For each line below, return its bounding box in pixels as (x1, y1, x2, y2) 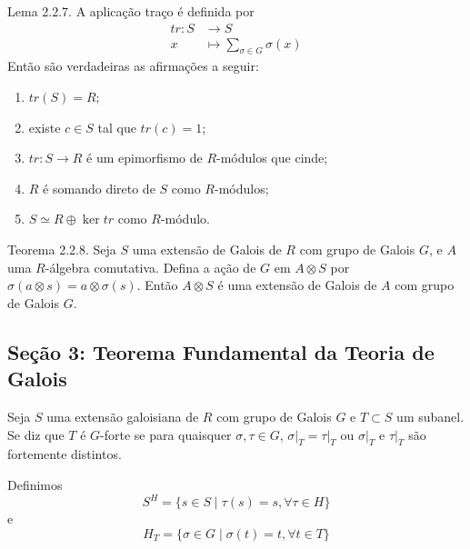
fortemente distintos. (7, 444, 122, 464)
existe (28, 117, 61, 136)
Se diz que (7, 424, 65, 444)
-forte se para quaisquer (100, 424, 232, 444)
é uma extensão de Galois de (217, 275, 377, 294)
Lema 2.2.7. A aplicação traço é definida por (7, 2, 255, 20)
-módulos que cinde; (216, 148, 328, 167)
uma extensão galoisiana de (46, 406, 199, 425)
